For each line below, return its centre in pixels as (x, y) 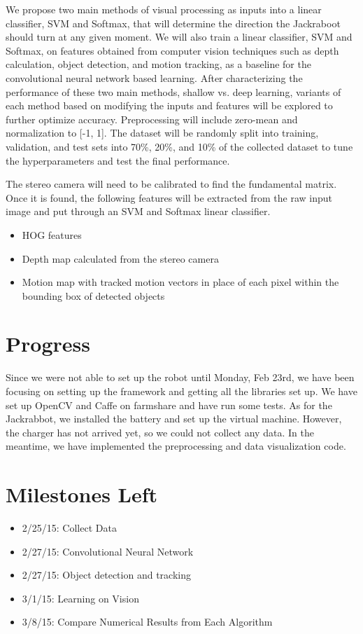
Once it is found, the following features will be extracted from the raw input (169, 197)
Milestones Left (82, 494)
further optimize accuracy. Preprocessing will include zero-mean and (152, 119)
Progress (48, 344)
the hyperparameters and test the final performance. (118, 160)
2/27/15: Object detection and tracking (106, 575)
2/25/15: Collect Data (69, 528)
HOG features (52, 234)
